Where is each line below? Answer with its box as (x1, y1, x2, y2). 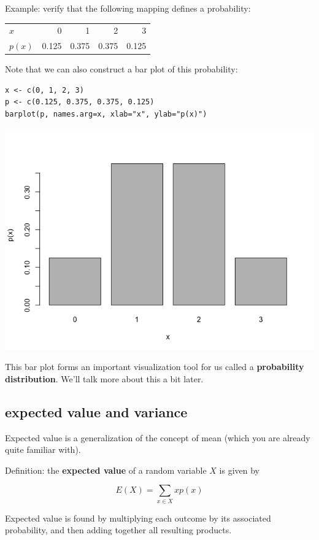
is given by (219, 463, 259, 476)
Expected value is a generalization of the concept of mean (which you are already (5, 431, 310, 444)
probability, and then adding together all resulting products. (5, 523, 232, 536)
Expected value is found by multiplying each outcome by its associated (5, 511, 271, 524)
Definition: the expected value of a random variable (5, 463, 207, 476)
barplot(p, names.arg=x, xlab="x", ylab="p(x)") (5, 110, 207, 119)
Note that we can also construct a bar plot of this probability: (5, 63, 238, 75)
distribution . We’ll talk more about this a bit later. (5, 372, 204, 385)
